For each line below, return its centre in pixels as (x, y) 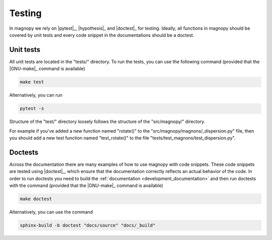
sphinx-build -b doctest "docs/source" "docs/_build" (88, 225)
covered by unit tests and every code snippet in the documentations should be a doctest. (102, 35)
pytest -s (32, 109)
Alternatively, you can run (36, 95)
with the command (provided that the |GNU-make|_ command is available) (86, 186)
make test (32, 82)
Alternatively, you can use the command (51, 212)
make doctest (36, 199)
